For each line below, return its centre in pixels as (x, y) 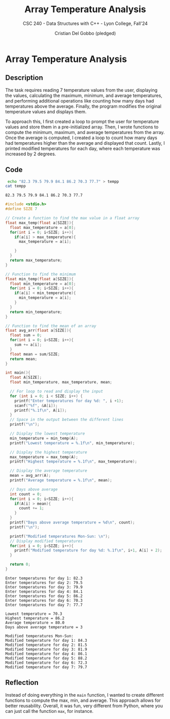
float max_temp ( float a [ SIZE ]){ (39, 223)
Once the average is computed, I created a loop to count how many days (81, 138)
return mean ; (24, 359)
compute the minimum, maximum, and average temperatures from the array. (85, 132)
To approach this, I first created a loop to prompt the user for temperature (82, 121)
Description (24, 78)
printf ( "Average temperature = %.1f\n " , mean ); (61, 480)
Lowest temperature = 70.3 (34, 614)
